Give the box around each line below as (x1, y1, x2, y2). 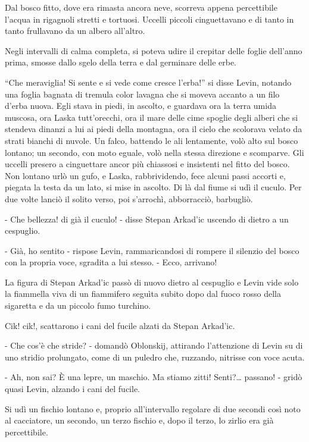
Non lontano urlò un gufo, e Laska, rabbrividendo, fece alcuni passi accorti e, (5, 169, 286, 181)
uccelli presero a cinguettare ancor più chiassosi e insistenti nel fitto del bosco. (5, 158, 290, 170)
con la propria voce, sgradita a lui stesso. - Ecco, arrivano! (5, 256, 217, 268)
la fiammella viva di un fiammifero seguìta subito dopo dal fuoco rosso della (5, 287, 281, 300)
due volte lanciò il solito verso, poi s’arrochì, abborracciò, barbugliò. (5, 192, 253, 205)
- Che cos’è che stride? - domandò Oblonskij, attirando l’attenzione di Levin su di (5, 339, 303, 352)
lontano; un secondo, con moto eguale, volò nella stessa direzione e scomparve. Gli (5, 146, 304, 158)
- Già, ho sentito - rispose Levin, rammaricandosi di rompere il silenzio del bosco (5, 244, 299, 256)
